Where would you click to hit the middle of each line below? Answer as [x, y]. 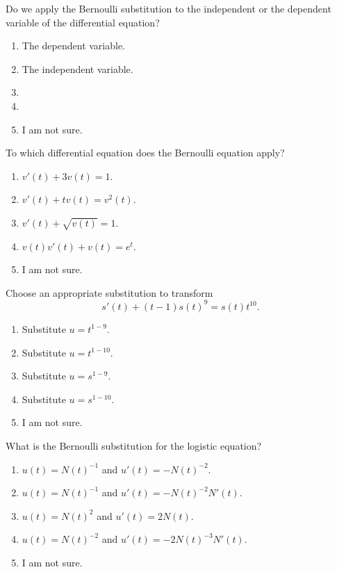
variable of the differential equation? [83, 22]
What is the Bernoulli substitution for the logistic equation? [134, 445]
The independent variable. [77, 68]
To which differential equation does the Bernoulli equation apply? [145, 153]
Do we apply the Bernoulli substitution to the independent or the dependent [168, 8]
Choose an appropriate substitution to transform [109, 292]
